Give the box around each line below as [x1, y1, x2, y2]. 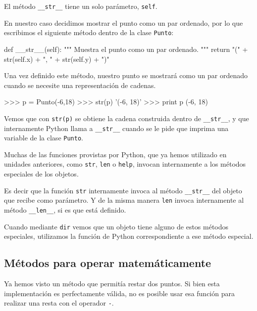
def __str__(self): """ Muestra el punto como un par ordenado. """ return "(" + [4, 44, 248, 54]
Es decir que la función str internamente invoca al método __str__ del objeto [4, 185, 242, 195]
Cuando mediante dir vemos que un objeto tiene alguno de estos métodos [4, 221, 229, 231]
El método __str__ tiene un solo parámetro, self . [4, 1, 157, 11]
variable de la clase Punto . [4, 133, 83, 143]
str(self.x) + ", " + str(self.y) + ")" [4, 53, 109, 64]
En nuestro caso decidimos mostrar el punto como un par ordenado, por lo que [4, 17, 243, 28]
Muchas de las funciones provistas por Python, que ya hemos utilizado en [4, 149, 227, 159]
